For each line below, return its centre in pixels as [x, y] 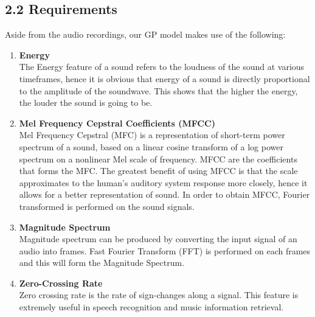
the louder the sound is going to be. [86, 103]
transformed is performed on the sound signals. [107, 206]
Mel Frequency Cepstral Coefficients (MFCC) [117, 123]
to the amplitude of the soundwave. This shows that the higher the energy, [158, 90]
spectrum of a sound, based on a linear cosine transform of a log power [151, 146]
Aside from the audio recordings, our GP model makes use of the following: [145, 34]
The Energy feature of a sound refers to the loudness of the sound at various [162, 67]
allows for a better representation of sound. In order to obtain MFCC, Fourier [164, 194]
